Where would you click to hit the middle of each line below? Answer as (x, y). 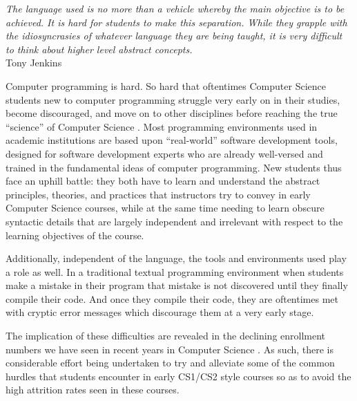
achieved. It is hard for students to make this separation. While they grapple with (176, 22)
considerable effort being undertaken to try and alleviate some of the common (170, 363)
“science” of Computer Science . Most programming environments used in (162, 126)
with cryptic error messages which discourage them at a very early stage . (160, 312)
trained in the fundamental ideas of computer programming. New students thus (174, 167)
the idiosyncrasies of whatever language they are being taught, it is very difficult (174, 36)
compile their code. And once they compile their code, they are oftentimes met (172, 298)
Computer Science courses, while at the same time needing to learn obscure (165, 208)
